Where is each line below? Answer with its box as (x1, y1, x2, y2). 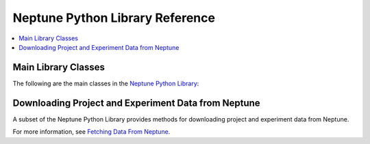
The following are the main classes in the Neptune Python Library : (12, 79, 199, 87)
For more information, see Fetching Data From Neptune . (12, 128, 171, 136)
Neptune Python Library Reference (12, 10, 216, 25)
